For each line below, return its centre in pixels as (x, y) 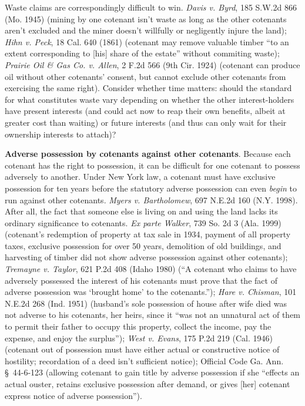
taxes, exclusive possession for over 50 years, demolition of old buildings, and (143, 245)
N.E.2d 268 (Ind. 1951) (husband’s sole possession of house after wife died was (146, 303)
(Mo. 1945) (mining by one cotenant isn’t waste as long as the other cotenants (146, 19)
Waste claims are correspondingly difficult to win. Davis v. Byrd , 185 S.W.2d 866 (151, 7)
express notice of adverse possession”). (73, 395)
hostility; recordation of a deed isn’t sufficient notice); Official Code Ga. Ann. (144, 360)
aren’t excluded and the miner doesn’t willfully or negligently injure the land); (146, 30)
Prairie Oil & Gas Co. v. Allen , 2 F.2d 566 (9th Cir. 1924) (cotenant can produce (152, 64)
